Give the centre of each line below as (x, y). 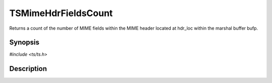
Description (28, 69)
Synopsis (24, 43)
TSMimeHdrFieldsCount (61, 13)
